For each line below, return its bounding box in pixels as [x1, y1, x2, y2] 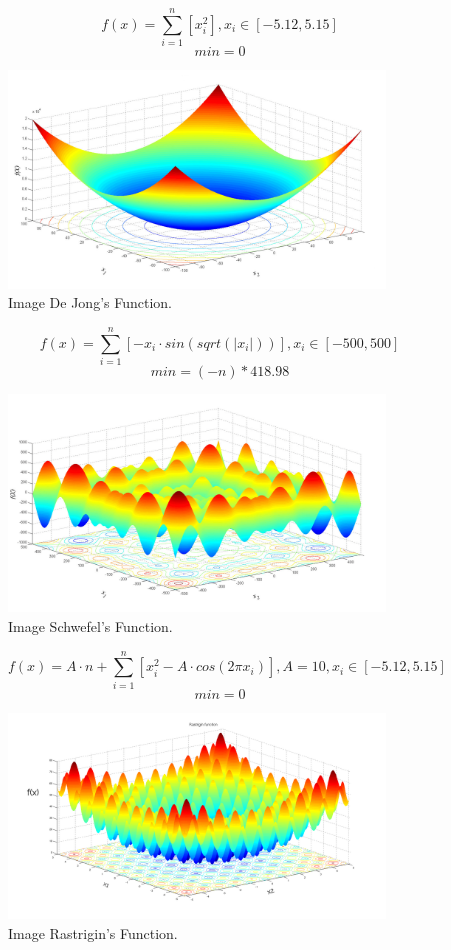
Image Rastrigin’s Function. [8, 922, 178, 943]
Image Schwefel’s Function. [8, 616, 173, 636]
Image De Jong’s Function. [8, 292, 172, 313]
